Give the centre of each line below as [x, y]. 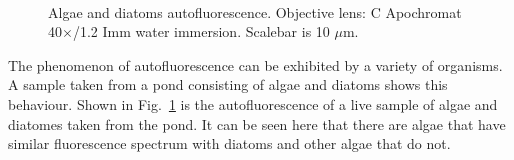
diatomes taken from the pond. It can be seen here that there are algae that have [257, 123]
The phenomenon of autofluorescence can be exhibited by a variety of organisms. [255, 64]
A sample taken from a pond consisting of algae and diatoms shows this [228, 84]
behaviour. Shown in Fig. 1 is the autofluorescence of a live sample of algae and [253, 103]
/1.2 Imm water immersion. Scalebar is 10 [201, 31]
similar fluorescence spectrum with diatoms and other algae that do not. [229, 143]
